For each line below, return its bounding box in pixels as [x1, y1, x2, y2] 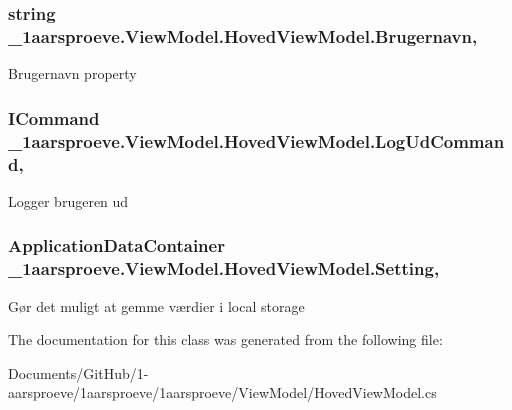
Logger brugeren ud [8, 190, 129, 211]
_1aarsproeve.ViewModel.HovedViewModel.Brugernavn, [8, 23, 478, 48]
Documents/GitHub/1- [8, 362, 149, 383]
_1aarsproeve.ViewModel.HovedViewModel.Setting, [8, 256, 440, 281]
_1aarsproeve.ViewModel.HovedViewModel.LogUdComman [8, 128, 505, 153]
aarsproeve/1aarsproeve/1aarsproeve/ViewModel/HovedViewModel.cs [8, 382, 437, 403]
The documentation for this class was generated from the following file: [8, 329, 443, 350]
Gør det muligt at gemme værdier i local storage [8, 295, 305, 316]
